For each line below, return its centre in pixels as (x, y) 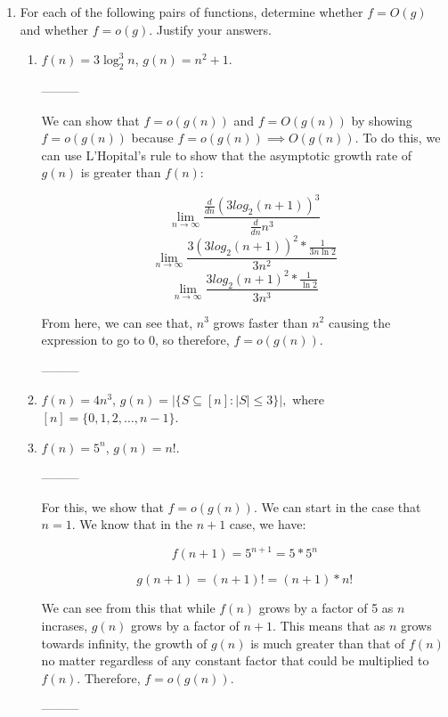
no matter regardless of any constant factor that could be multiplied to (235, 660)
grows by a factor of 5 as (326, 608)
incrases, (65, 625)
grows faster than (261, 322)
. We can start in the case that (337, 506)
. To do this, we (398, 138)
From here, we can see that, (117, 322)
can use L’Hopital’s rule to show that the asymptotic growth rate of (227, 155)
